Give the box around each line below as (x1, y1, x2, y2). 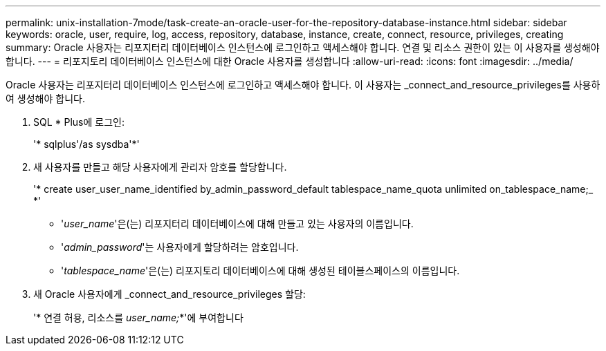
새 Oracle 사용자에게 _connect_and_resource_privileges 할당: (33, 288, 306, 300)
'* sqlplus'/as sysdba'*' (33, 138, 140, 150)
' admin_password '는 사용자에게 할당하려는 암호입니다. (61, 241, 299, 253)
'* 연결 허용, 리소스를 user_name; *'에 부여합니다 (33, 312, 244, 323)
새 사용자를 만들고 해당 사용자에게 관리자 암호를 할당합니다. (33, 161, 287, 173)
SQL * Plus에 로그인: (33, 116, 125, 128)
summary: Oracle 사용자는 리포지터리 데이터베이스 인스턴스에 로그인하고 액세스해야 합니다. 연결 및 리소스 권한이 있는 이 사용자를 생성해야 (6, 41, 600, 53)
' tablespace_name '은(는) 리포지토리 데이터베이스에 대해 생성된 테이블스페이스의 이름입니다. (61, 265, 460, 276)
